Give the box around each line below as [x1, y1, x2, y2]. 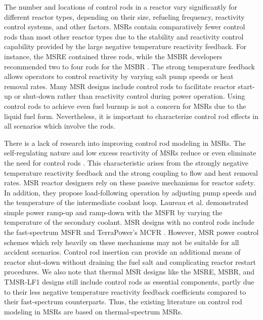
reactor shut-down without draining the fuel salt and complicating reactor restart [4, 256, 256, 267]
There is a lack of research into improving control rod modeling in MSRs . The [4, 137, 246, 148]
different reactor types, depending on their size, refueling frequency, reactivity [4, 11, 245, 22]
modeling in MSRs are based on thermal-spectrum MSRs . [4, 306, 183, 316]
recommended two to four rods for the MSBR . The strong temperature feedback [4, 61, 255, 71]
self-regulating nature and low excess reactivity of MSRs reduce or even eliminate [4, 147, 256, 158]
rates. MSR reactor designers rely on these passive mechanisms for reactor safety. [4, 177, 255, 188]
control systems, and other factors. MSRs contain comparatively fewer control [4, 21, 245, 32]
